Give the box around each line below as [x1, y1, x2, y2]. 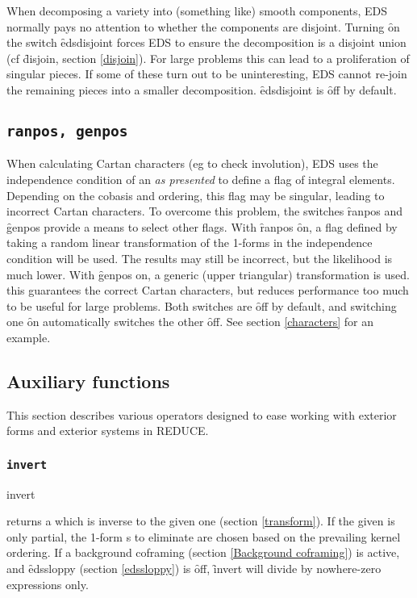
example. [6, 328, 51, 345]
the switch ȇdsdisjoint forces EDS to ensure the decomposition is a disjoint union [6, 34, 407, 51]
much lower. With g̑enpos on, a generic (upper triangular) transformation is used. [6, 266, 410, 282]
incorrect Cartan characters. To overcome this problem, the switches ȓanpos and [6, 203, 403, 220]
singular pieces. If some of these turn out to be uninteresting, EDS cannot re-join [6, 65, 407, 82]
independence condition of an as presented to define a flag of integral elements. [6, 170, 395, 187]
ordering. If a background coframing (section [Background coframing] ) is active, [6, 544, 400, 561]
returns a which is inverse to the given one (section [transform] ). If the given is [6, 512, 395, 529]
